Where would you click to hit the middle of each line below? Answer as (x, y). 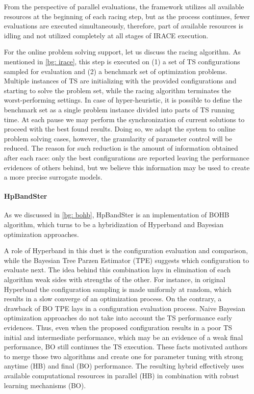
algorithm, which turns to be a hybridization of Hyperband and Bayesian (114, 224)
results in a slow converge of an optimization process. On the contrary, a (113, 299)
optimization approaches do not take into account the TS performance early (118, 318)
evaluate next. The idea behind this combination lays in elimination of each (117, 270)
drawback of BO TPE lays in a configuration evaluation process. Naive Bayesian (125, 308)
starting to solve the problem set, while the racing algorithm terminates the (118, 90)
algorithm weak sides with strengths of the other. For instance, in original (115, 279)
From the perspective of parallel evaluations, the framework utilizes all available (124, 6)
